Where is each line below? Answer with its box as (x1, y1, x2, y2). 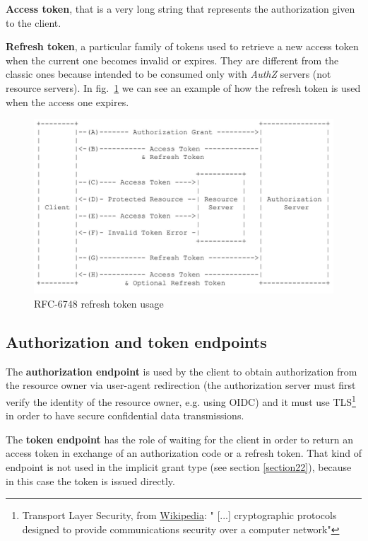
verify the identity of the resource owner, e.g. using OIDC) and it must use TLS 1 (6, 392, 356, 409)
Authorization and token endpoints (6, 330, 267, 352)
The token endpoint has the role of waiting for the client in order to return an (6, 431, 354, 446)
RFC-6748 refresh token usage (34, 296, 164, 310)
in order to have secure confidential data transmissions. (6, 408, 244, 423)
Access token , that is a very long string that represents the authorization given (6, 1, 355, 16)
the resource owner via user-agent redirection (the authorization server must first (6, 378, 356, 392)
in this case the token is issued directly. (6, 473, 175, 488)
